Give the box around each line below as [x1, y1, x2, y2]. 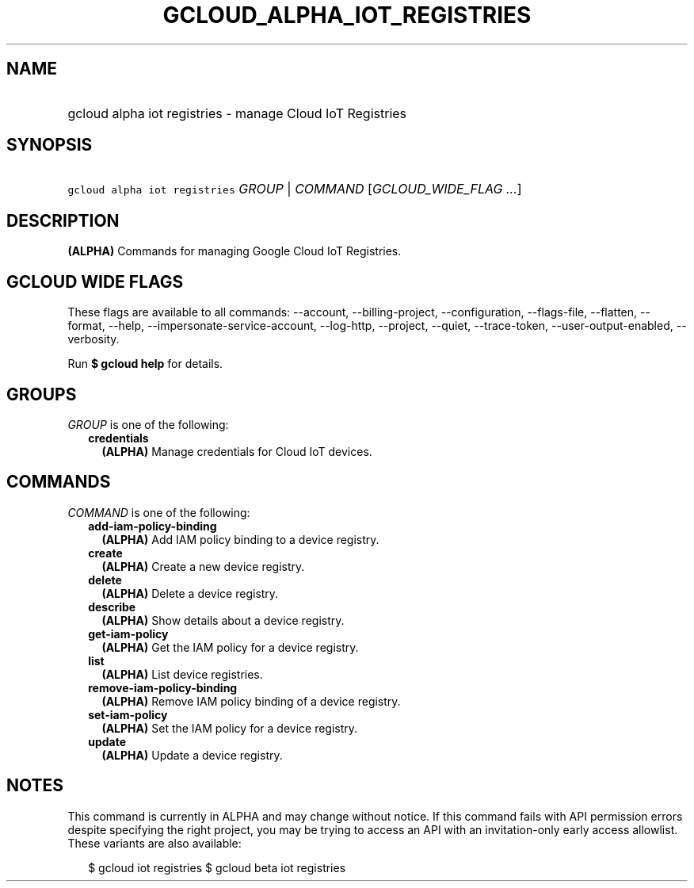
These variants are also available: [67, 836, 242, 850]
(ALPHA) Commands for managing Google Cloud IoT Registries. [67, 244, 402, 258]
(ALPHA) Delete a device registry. [101, 586, 279, 600]
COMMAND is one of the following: [67, 505, 250, 519]
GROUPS [6, 384, 77, 404]
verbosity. [67, 332, 120, 346]
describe [88, 599, 136, 614]
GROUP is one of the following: [67, 417, 229, 431]
